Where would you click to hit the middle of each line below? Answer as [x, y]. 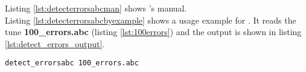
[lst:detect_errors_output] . [55, 43]
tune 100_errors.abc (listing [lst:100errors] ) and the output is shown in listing [153, 32]
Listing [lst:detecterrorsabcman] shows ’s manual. [96, 8]
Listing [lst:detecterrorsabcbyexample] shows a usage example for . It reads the [151, 20]
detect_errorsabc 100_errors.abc [72, 63]
